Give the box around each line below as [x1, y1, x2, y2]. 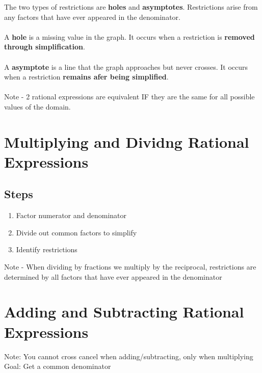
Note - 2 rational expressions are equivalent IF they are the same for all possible [4, 91, 255, 102]
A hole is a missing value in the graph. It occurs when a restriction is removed [4, 31, 255, 42]
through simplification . [4, 41, 85, 52]
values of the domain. [4, 101, 71, 112]
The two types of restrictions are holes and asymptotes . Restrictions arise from [4, 2, 258, 12]
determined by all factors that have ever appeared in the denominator [4, 271, 222, 282]
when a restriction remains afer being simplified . [4, 71, 169, 82]
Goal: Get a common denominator [4, 361, 111, 371]
